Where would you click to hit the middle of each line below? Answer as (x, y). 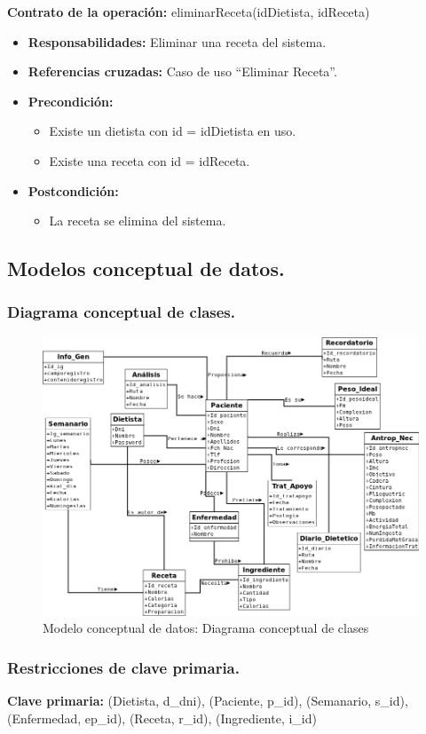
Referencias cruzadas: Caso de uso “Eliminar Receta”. (182, 71)
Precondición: (71, 101)
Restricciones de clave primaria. (123, 667)
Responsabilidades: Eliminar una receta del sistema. (177, 41)
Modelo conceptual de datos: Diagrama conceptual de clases (206, 628)
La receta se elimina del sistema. (138, 221)
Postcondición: (73, 190)
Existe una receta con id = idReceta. (150, 160)
